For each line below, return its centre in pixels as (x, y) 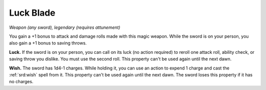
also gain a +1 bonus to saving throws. (48, 43)
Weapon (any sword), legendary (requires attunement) (65, 27)
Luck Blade (32, 13)
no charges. (21, 82)
